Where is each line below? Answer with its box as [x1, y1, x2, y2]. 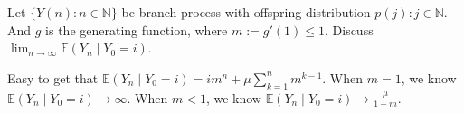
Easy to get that [7, 68, 99, 87]
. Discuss [324, 20, 374, 39]
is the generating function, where [45, 20, 228, 39]
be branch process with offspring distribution [121, 3, 371, 21]
